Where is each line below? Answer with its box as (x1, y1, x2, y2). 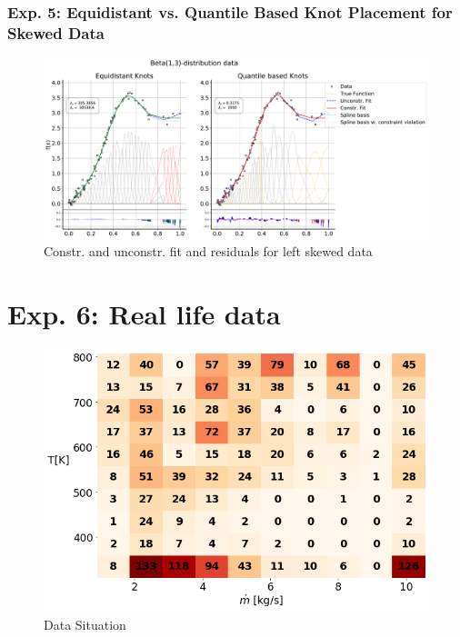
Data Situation (44, 614, 126, 633)
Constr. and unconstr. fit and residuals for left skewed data (44, 242, 373, 261)
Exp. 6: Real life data (7, 295, 281, 333)
